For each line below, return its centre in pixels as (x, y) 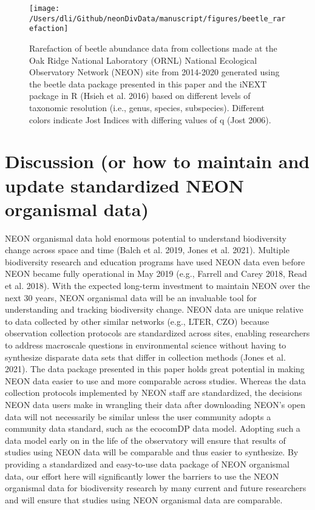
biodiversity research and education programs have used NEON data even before (155, 261)
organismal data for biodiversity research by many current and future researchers (156, 488)
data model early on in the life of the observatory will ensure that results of (145, 440)
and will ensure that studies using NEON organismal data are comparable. (144, 499)
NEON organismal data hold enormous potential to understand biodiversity (146, 238)
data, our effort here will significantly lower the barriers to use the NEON (142, 476)
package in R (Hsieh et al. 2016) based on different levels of (140, 96)
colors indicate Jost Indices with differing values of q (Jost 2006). (150, 119)
